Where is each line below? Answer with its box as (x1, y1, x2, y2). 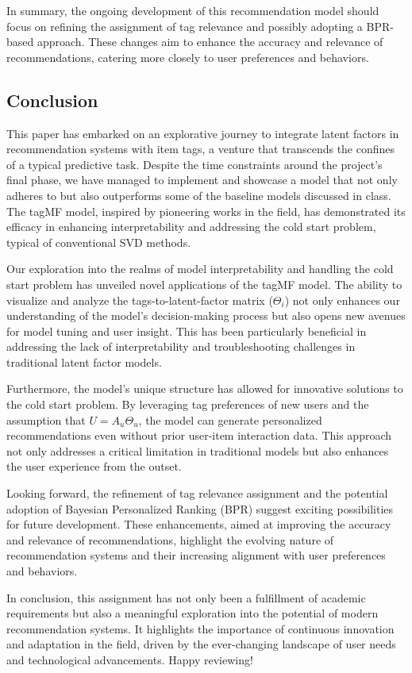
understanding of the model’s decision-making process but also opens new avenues (6, 307, 406, 324)
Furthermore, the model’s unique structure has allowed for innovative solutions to (6, 380, 403, 397)
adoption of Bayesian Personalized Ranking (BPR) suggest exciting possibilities (6, 500, 394, 517)
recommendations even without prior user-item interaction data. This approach (6, 427, 392, 444)
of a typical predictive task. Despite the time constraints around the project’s (6, 156, 383, 172)
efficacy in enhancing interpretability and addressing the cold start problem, (6, 218, 376, 235)
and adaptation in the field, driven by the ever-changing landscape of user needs (6, 636, 396, 652)
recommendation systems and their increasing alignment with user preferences (6, 547, 386, 563)
